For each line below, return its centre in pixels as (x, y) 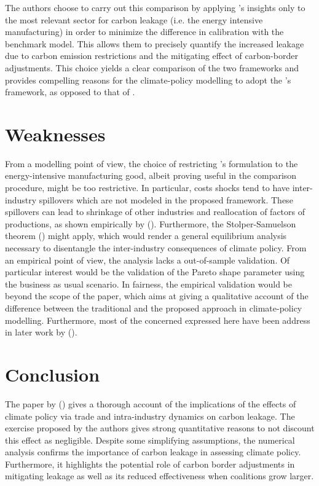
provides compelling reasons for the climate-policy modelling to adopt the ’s (148, 80)
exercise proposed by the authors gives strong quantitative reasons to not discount (160, 428)
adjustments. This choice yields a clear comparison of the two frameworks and (152, 67)
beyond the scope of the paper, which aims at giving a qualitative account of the (157, 296)
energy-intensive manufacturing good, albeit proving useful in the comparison (151, 175)
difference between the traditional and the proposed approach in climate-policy (154, 308)
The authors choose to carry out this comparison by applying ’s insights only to (155, 7)
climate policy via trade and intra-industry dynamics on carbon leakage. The (150, 416)
